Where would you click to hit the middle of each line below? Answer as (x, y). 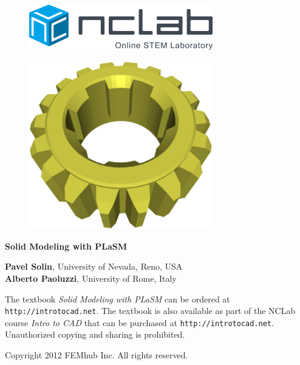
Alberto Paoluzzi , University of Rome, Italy (91, 278)
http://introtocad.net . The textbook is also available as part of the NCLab (150, 311)
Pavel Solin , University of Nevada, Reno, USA (94, 266)
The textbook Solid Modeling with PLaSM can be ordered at (118, 298)
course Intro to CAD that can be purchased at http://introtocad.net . (139, 322)
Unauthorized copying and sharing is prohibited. (95, 334)
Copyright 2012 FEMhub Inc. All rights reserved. (97, 355)
